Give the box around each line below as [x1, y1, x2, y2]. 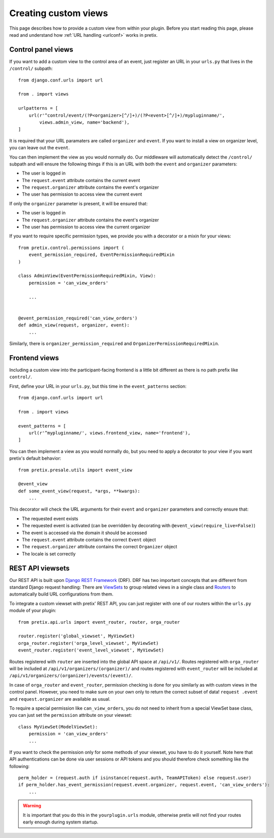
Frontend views [9, 354, 59, 362]
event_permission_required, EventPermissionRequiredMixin [28, 252, 175, 258]
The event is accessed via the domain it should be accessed [22, 530, 147, 536]
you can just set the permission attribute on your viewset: [9, 712, 132, 718]
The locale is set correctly [22, 551, 76, 557]
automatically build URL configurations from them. [9, 591, 114, 597]
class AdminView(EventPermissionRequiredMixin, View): [18, 273, 156, 279]
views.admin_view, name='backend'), [39, 119, 130, 125]
